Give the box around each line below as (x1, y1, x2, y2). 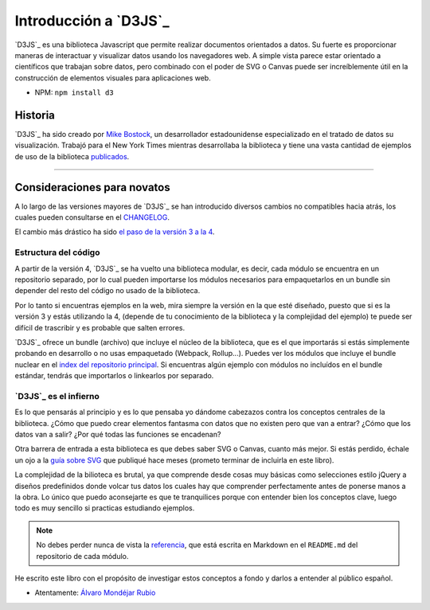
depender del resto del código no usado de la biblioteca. (14, 286, 201, 295)
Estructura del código (14, 247, 100, 258)
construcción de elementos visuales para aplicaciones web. (14, 72, 211, 83)
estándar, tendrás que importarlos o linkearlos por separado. (14, 371, 214, 381)
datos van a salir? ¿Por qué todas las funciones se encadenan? (14, 430, 221, 440)
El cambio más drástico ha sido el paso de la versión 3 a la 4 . (14, 227, 215, 237)
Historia (14, 108, 56, 122)
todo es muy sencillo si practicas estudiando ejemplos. (14, 503, 195, 513)
